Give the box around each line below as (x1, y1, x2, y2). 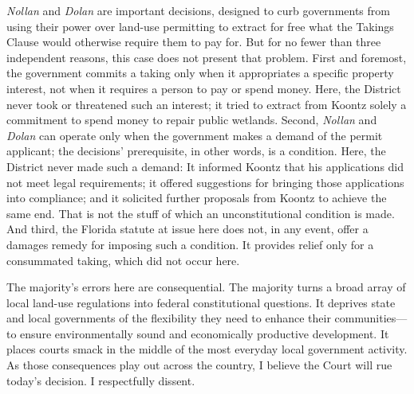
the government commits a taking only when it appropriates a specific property (6, 64, 394, 81)
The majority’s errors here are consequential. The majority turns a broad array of (6, 279, 406, 295)
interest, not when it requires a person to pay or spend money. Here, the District (6, 80, 401, 96)
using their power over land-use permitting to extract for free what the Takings (6, 18, 394, 34)
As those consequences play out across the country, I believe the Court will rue (6, 357, 392, 373)
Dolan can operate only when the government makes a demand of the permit (6, 127, 383, 143)
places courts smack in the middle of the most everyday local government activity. (6, 341, 408, 357)
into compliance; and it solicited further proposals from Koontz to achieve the (6, 189, 387, 206)
